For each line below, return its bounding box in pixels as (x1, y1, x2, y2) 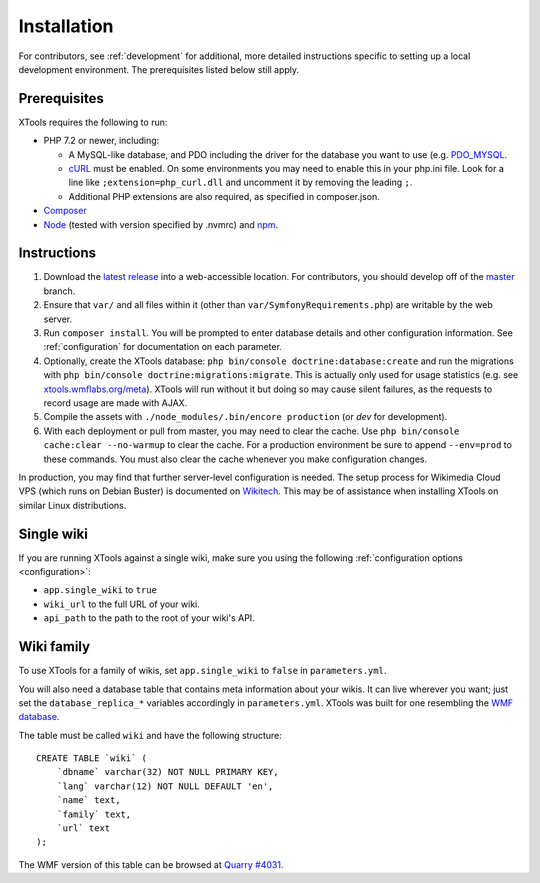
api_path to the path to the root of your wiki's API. (43, 612, 255, 624)
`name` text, (56, 795, 121, 806)
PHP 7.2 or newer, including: (43, 135, 160, 147)
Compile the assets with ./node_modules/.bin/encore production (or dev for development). (43, 411, 448, 423)
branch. (43, 285, 76, 297)
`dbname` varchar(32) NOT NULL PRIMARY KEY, (56, 766, 279, 778)
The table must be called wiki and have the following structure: (18, 729, 282, 741)
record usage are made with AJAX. (43, 397, 188, 409)
